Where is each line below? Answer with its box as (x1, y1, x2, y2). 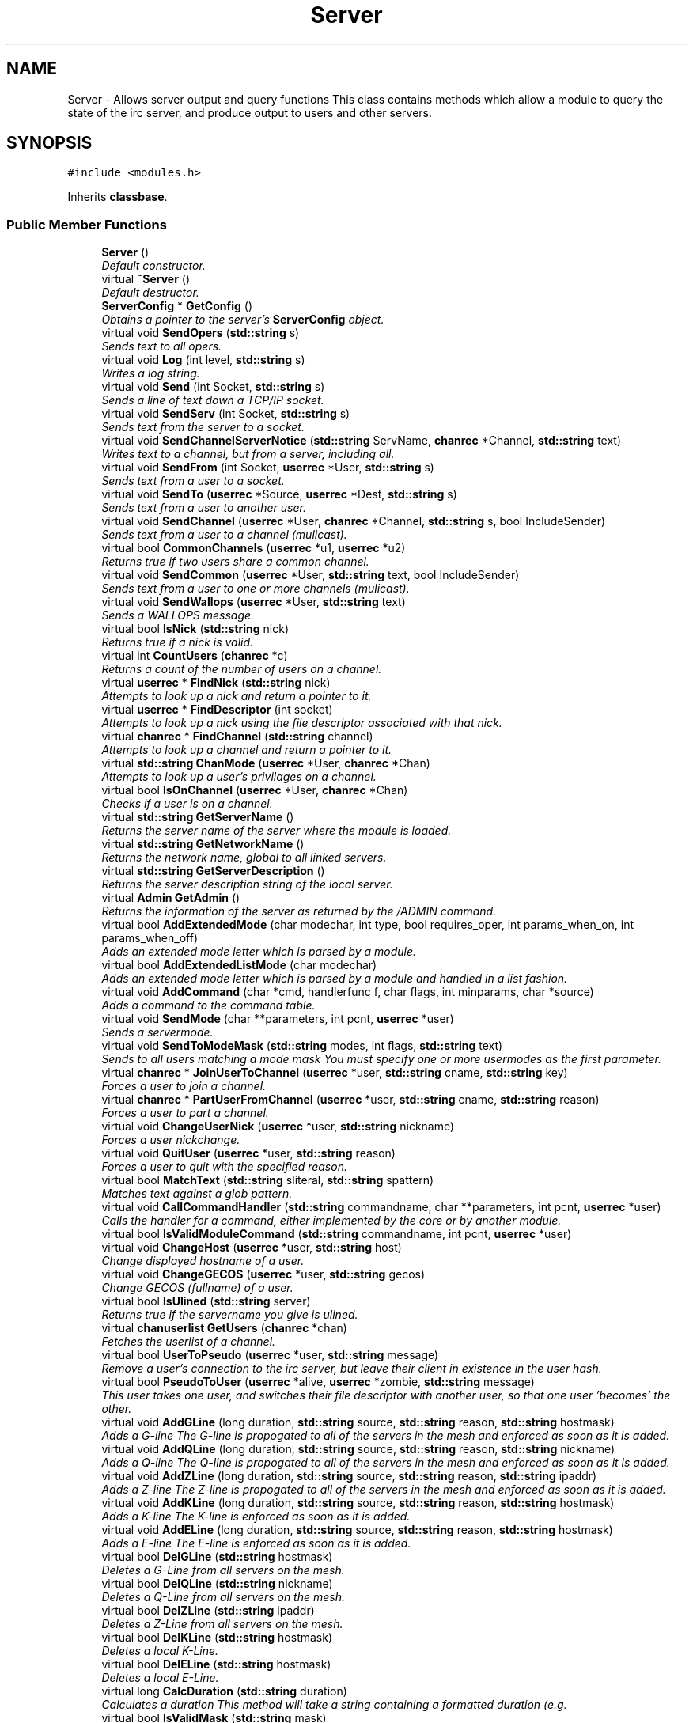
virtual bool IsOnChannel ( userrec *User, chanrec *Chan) (101, 783, 408, 797)
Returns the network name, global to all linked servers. (101, 850, 387, 865)
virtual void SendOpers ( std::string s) (101, 326, 300, 340)
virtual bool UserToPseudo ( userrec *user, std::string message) (101, 1348, 439, 1362)
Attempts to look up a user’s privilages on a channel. (101, 770, 377, 784)
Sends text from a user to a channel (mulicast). (101, 528, 347, 542)
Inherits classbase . (67, 190, 168, 204)
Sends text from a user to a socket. (101, 474, 285, 488)
